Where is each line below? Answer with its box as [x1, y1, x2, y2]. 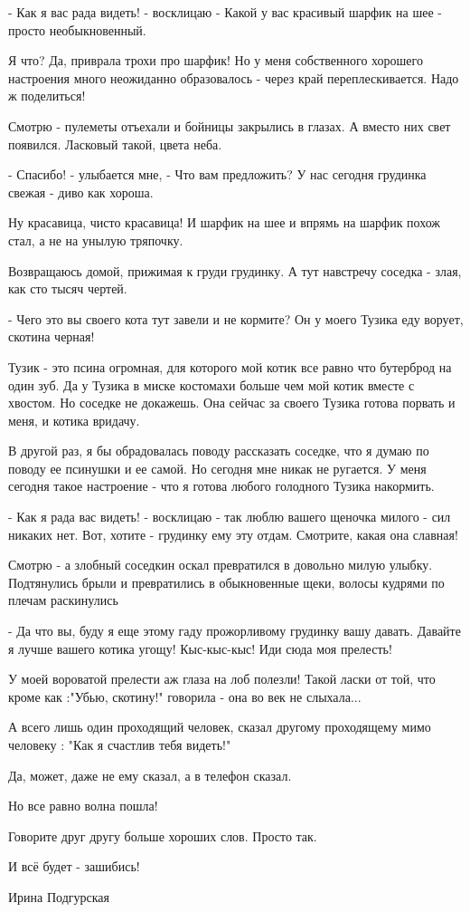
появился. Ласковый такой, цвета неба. [8, 134, 222, 153]
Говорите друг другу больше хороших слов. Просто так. [8, 826, 317, 845]
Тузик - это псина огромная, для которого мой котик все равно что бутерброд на [8, 357, 452, 376]
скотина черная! [8, 327, 95, 346]
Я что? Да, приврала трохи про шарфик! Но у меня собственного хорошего [8, 51, 423, 70]
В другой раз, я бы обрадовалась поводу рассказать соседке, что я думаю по [8, 441, 429, 460]
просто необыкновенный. [8, 20, 146, 39]
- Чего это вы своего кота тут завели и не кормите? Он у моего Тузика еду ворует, [8, 309, 464, 328]
